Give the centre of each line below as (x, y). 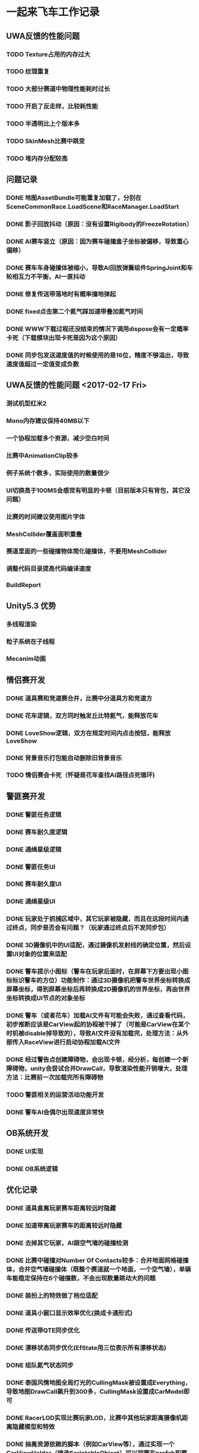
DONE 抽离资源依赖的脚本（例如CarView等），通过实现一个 (90, 1444)
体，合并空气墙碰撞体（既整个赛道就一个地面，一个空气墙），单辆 (99, 1269)
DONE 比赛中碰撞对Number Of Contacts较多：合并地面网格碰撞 (97, 1260)
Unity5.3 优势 (31, 606)
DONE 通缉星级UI (31, 902)
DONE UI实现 (25, 1152)
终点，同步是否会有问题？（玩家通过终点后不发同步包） (91, 928)
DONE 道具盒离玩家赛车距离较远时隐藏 (61, 1208)
